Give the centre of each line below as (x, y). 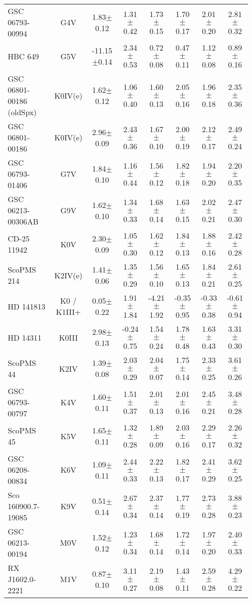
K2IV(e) (69, 275)
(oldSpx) (22, 112)
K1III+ (68, 312)
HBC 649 (24, 56)
